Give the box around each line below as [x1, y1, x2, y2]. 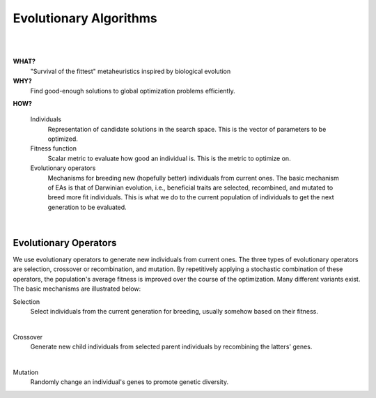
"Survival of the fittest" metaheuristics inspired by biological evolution [30, 67, 231, 75]
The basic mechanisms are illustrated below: [13, 284, 141, 293]
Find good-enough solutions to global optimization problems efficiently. [30, 86, 236, 95]
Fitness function [30, 144, 77, 153]
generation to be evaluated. [47, 203, 127, 211]
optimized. [47, 135, 78, 143]
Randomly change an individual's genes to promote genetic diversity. [30, 378, 229, 386]
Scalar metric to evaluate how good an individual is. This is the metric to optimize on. [47, 154, 292, 162]
